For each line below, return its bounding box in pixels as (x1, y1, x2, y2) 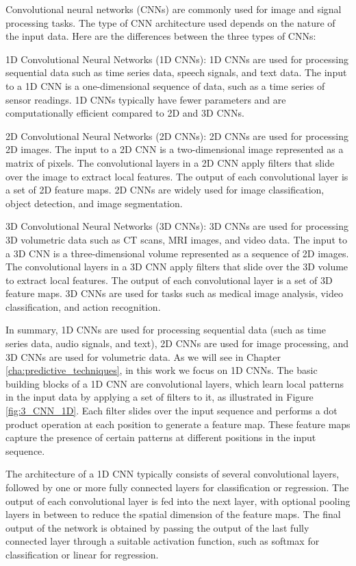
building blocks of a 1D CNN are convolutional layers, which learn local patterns (5, 376, 344, 390)
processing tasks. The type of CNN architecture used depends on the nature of (5, 15, 335, 30)
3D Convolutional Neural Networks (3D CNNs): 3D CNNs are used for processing (5, 219, 348, 233)
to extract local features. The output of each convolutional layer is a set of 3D (5, 272, 333, 287)
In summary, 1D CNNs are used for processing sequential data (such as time (5, 322, 326, 337)
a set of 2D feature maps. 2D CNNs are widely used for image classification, (5, 182, 325, 197)
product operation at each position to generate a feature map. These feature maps (5, 416, 351, 431)
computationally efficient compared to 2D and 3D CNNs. (5, 106, 244, 120)
